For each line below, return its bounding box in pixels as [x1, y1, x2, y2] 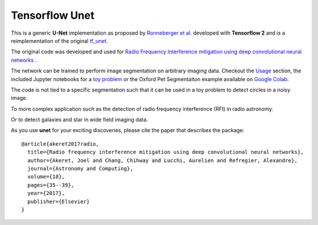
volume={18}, [27, 173, 65, 180]
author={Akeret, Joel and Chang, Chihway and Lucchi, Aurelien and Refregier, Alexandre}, [27, 157, 298, 164]
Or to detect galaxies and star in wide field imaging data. [11, 116, 148, 123]
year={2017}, [27, 190, 65, 197]
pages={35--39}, [27, 182, 75, 188]
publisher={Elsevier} [27, 198, 90, 205]
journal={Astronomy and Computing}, [27, 165, 134, 172]
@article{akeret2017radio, [21, 140, 100, 147]
